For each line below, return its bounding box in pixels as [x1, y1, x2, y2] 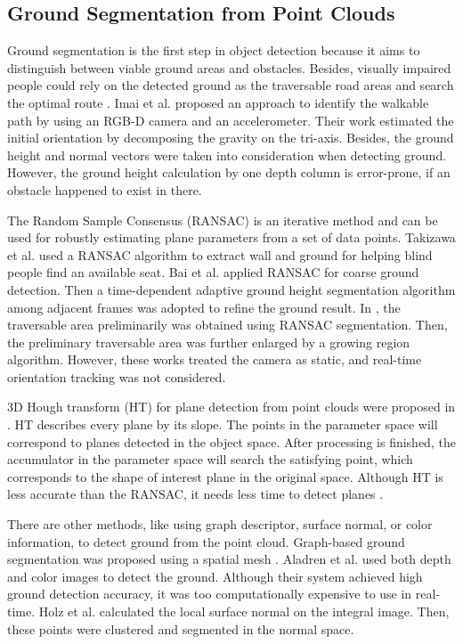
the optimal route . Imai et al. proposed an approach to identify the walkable [7, 93, 429, 111]
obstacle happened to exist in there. [7, 180, 202, 199]
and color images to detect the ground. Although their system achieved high [7, 567, 423, 585]
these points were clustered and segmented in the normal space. [7, 619, 354, 638]
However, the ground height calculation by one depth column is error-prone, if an [7, 163, 451, 182]
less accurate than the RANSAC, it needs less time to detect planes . [7, 485, 384, 503]
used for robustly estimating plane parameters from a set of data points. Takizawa [7, 228, 456, 247]
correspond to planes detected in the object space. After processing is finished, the [7, 432, 456, 451]
